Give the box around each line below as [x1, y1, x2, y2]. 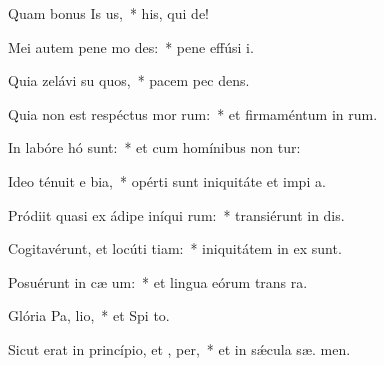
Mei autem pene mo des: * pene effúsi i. [8, 36, 254, 57]
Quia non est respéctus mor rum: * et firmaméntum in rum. [8, 103, 378, 124]
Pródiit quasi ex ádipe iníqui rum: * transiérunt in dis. [8, 204, 345, 225]
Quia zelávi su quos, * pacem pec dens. [8, 70, 250, 91]
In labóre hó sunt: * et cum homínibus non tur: [8, 137, 301, 158]
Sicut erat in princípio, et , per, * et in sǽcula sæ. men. [8, 338, 351, 359]
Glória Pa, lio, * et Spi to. [8, 305, 170, 326]
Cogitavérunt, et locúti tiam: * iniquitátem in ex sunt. [8, 238, 342, 259]
